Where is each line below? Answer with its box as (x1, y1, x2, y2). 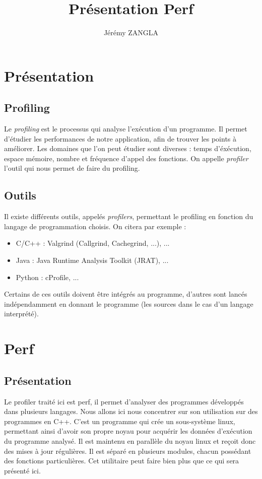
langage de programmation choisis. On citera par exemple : (4, 221, 186, 231)
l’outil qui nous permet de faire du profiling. (4, 163, 140, 173)
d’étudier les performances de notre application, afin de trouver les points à (4, 133, 237, 144)
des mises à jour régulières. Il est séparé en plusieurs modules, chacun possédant (4, 445, 251, 456)
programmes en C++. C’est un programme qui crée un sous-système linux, (4, 416, 235, 426)
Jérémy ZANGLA (103, 27, 159, 38)
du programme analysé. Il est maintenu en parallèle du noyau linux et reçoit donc (4, 435, 256, 446)
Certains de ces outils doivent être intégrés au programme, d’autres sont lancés (4, 289, 247, 299)
